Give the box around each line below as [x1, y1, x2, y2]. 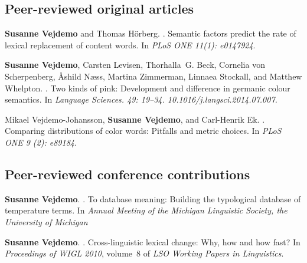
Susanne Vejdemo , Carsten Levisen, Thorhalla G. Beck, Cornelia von [5, 58, 265, 71]
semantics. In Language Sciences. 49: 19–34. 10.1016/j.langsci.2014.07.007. [5, 93, 277, 106]
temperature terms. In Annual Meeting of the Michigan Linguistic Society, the [5, 204, 288, 216]
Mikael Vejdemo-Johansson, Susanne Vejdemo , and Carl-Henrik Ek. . [5, 113, 265, 125]
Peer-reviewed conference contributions [5, 165, 250, 183]
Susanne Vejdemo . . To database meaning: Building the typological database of [5, 192, 301, 205]
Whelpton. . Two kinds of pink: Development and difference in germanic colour [5, 81, 290, 94]
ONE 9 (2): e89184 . [5, 136, 77, 148]
